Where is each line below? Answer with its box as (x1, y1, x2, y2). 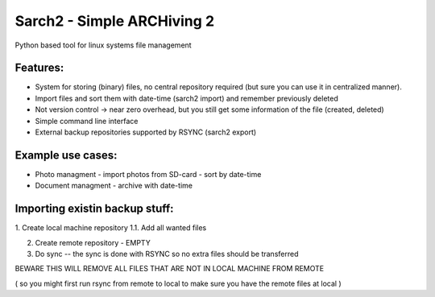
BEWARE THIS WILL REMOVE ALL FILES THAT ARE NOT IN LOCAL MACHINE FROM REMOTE (14, 264, 325, 274)
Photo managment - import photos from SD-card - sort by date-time (35, 169, 262, 179)
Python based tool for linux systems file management (14, 40, 193, 50)
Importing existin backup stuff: (14, 202, 174, 216)
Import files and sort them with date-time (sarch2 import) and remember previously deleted (35, 93, 338, 103)
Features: (14, 61, 64, 75)
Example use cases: (14, 148, 118, 162)
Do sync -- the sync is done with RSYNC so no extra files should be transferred (35, 250, 299, 258)
